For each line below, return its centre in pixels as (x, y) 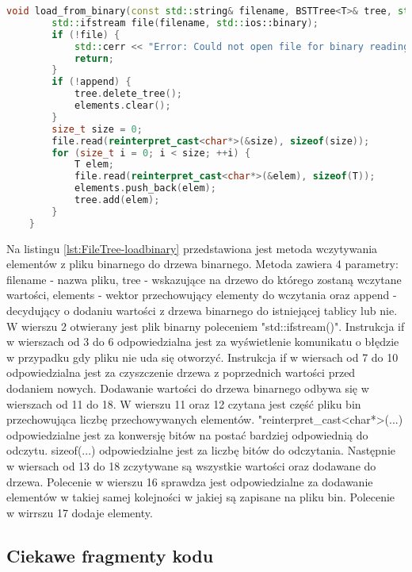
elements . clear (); (122, 106)
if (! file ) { (86, 35)
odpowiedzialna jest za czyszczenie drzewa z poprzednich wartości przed (181, 372)
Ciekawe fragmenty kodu (110, 555)
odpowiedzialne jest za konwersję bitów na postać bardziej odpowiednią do (187, 434)
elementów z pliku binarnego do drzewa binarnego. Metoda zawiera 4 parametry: (202, 264)
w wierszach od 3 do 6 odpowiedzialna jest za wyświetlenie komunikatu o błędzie (203, 342)
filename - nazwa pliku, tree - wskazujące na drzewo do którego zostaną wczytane (204, 279)
